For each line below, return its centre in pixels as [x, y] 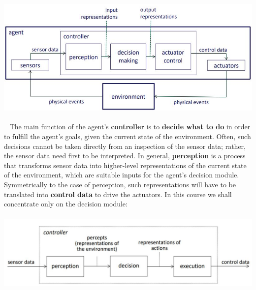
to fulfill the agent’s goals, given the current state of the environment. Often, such [128, 136]
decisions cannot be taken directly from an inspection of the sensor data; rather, [125, 146]
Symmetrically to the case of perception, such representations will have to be [120, 184]
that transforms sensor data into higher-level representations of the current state [125, 165]
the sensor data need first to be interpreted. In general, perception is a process [125, 156]
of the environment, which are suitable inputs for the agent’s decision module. [122, 175]
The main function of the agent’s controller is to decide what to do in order [130, 127]
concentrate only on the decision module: [66, 204]
